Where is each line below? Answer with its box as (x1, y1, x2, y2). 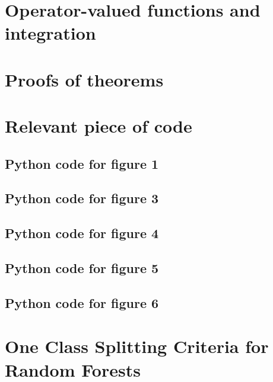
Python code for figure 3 (5, 189, 159, 207)
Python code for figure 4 (5, 224, 159, 242)
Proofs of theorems (5, 67, 164, 91)
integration (5, 21, 96, 45)
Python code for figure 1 (5, 154, 159, 172)
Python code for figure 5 (5, 259, 159, 277)
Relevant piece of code (5, 114, 192, 138)
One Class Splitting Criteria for (5, 334, 269, 358)
